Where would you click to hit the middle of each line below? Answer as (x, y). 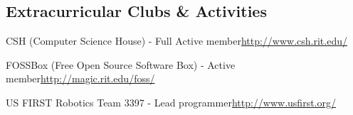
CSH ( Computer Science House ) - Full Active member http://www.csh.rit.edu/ (176, 41)
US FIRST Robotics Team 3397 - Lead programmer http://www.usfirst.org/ (171, 102)
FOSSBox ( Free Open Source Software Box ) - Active (121, 64)
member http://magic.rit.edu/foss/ (80, 78)
